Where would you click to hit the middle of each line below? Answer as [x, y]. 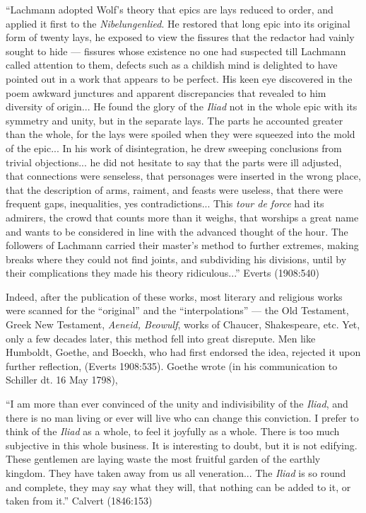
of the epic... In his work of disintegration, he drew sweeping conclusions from [174, 148]
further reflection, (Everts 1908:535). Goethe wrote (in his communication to [172, 365]
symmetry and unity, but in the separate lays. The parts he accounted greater [175, 120]
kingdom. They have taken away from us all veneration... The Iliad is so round [176, 473]
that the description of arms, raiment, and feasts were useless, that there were [175, 189]
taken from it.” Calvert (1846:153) [79, 501]
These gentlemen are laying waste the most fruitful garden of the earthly [163, 459]
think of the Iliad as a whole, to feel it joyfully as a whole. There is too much [173, 431]
